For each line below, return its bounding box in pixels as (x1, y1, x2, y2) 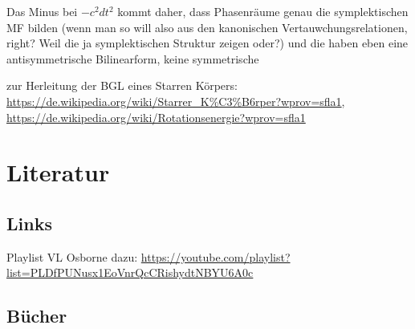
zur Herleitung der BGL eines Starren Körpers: (6, 77, 238, 94)
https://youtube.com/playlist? (140, 248, 291, 265)
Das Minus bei (6, 3, 78, 19)
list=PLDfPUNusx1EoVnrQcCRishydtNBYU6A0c (6, 264, 254, 281)
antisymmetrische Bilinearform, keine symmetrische (6, 50, 259, 67)
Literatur (6, 156, 110, 189)
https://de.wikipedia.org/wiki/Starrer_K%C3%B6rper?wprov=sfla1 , (6, 92, 345, 109)
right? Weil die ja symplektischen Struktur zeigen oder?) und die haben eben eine (6, 35, 409, 51)
